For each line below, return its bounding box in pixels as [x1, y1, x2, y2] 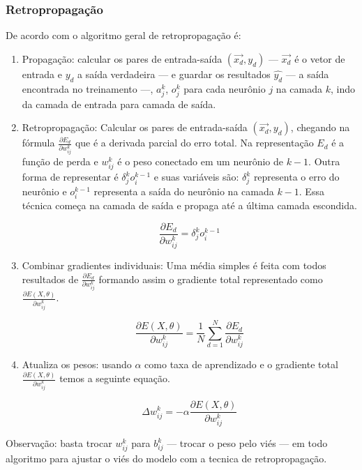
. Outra [308, 154, 340, 169]
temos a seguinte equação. [59, 371, 170, 386]
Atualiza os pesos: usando [22, 357, 132, 372]
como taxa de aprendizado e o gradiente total [144, 357, 338, 372]
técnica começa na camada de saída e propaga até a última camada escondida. [22, 198, 357, 213]
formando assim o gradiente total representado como [98, 271, 323, 286]
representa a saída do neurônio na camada [93, 184, 274, 199]
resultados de [22, 271, 79, 286]
